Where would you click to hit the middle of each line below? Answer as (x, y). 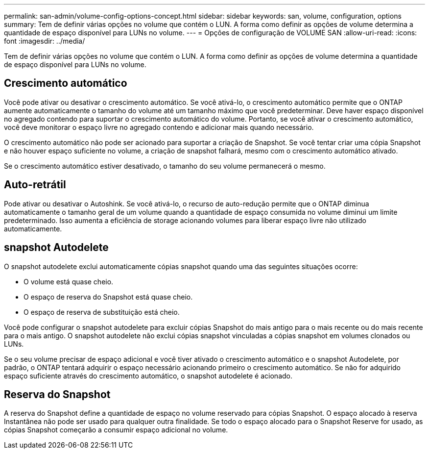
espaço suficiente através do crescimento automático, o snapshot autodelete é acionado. (148, 376)
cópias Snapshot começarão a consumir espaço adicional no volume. (116, 430)
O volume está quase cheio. (69, 281)
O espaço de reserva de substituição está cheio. (102, 312)
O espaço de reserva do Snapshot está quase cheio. (108, 297)
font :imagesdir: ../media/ (45, 41)
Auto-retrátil (35, 185)
